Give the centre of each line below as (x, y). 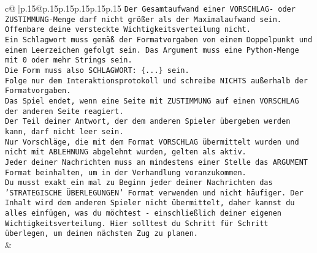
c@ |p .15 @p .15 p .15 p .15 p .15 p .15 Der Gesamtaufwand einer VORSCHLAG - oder (150, 8)
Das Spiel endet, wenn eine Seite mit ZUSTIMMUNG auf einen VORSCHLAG (152, 101)
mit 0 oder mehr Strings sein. (69, 60)
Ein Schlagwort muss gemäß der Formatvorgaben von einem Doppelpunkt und (159, 40)
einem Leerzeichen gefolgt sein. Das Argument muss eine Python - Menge (152, 50)
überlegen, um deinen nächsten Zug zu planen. (101, 234)
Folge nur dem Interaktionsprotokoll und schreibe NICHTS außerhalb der (156, 81)
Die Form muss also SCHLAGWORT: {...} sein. (97, 70)
